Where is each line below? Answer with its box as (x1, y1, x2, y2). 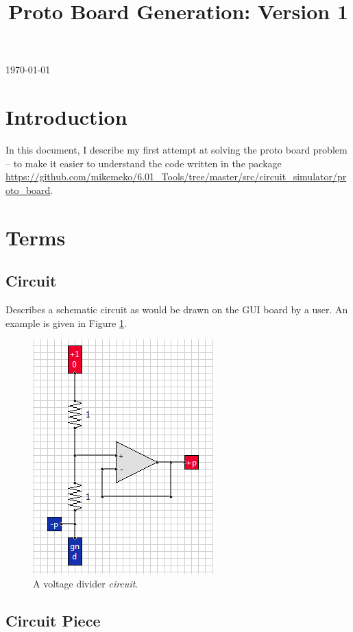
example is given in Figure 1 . (5, 315, 127, 330)
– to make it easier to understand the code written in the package (5, 156, 282, 170)
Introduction (5, 103, 127, 131)
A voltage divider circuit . (33, 576, 138, 590)
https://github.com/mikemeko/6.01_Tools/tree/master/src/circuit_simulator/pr (5, 169, 347, 184)
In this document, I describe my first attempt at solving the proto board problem (5, 143, 348, 157)
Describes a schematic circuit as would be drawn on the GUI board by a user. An (5, 302, 348, 317)
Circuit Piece (5, 609, 101, 631)
